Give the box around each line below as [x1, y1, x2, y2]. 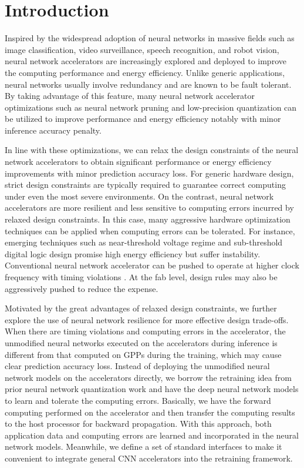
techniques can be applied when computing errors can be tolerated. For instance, [5, 224, 295, 237]
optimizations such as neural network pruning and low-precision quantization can [5, 101, 297, 113]
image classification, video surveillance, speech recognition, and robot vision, [5, 43, 279, 55]
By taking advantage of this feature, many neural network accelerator [5, 89, 255, 102]
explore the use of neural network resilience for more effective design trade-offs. [5, 313, 289, 326]
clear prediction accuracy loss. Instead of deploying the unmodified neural [5, 360, 270, 372]
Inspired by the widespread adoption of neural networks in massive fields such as [5, 32, 295, 44]
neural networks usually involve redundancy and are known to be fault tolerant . [5, 78, 292, 90]
